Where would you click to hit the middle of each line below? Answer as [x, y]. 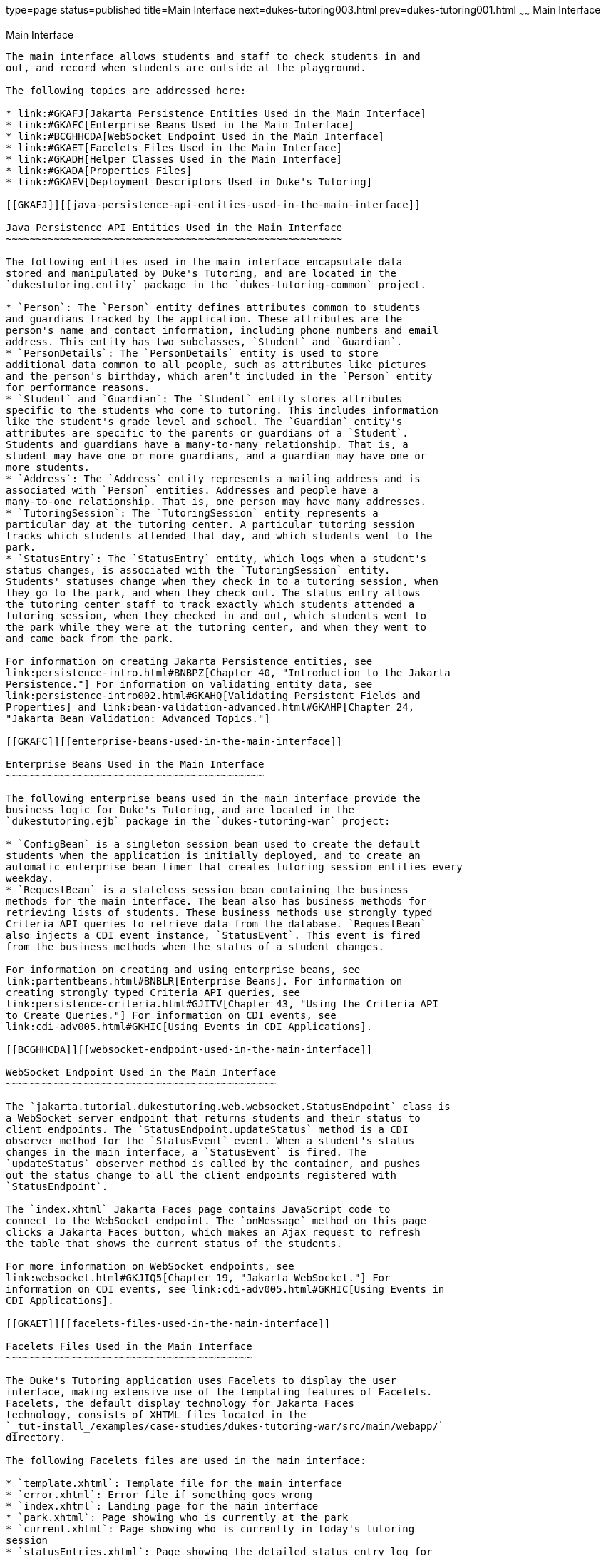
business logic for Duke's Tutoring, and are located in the [180, 809]
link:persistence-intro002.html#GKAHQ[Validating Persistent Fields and [213, 695]
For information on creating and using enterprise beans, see [183, 969]
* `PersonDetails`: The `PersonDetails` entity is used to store [192, 353]
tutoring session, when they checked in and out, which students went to [216, 615]
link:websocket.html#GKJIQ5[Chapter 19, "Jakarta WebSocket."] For [198, 1277]
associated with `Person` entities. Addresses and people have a [192, 490]
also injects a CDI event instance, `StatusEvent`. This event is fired [213, 935]
